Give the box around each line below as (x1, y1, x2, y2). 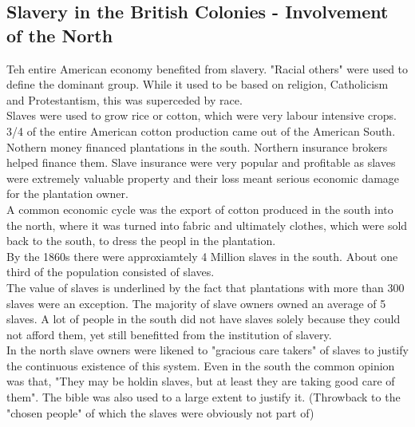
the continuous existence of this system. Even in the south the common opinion (6, 357, 395, 374)
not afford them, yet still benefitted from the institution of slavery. (6, 326, 332, 342)
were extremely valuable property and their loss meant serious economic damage (6, 169, 400, 186)
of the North (6, 22, 113, 47)
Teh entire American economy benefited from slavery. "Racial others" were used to (6, 60, 409, 77)
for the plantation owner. (6, 185, 128, 202)
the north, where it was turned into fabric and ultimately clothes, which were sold (6, 216, 408, 233)
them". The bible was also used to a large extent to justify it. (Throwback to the (6, 389, 401, 405)
